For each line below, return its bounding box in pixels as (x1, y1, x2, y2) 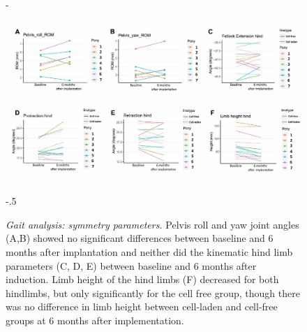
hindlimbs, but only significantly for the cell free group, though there (6, 285, 300, 300)
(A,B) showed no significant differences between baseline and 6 (6, 231, 274, 245)
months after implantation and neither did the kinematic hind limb (6, 244, 293, 259)
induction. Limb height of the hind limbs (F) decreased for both (6, 272, 279, 287)
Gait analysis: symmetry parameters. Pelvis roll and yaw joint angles (6, 217, 299, 231)
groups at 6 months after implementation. (6, 312, 184, 327)
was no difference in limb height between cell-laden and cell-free (6, 299, 278, 314)
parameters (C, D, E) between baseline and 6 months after (6, 258, 257, 273)
